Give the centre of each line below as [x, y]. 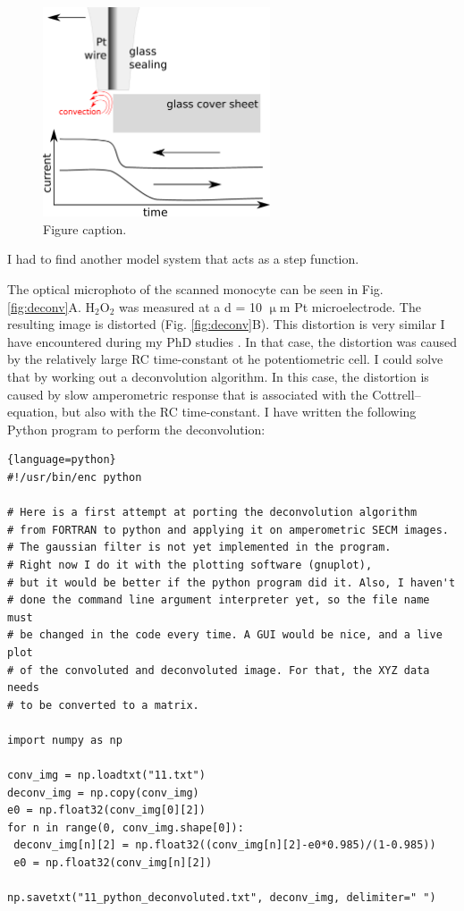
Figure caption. [85, 228]
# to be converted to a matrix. [103, 705]
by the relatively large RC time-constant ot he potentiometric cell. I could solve [225, 359]
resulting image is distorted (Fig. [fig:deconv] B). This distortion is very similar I [226, 324]
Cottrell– [397, 394]
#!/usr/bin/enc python [75, 477]
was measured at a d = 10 [190, 306]
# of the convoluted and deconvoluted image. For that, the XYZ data [219, 670]
